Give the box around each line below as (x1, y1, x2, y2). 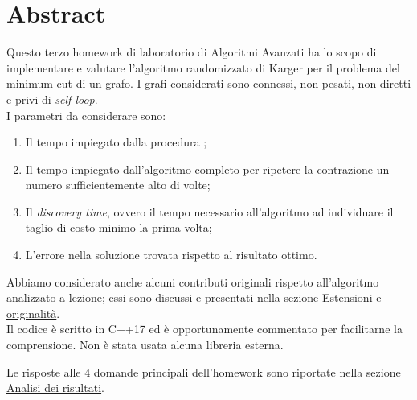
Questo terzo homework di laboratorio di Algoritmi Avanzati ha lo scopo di (6, 43, 377, 60)
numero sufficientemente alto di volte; (25, 176, 211, 193)
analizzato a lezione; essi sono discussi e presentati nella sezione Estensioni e (6, 289, 382, 306)
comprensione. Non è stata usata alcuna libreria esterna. (6, 336, 284, 353)
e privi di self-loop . (6, 90, 98, 107)
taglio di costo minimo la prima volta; (25, 219, 212, 236)
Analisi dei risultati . (6, 379, 104, 396)
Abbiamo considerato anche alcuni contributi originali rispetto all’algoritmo (6, 273, 379, 290)
